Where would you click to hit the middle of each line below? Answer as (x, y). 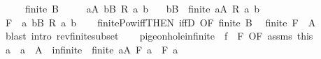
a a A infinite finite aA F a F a (92, 49)
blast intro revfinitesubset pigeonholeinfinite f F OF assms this (159, 36)
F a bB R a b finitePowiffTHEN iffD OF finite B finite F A (160, 22)
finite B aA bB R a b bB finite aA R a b (142, 8)
